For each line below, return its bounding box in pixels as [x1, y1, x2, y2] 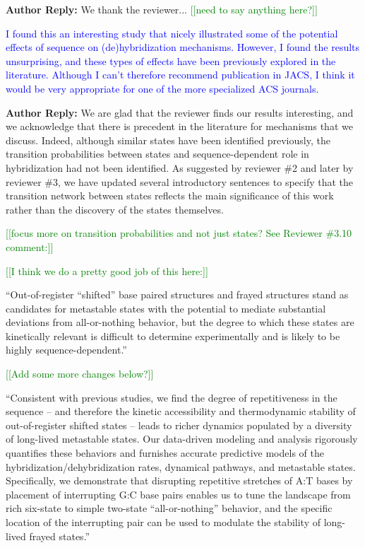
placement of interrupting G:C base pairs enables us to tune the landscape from [6, 486, 351, 501]
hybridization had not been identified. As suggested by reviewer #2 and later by [6, 160, 354, 175]
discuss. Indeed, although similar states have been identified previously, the [6, 132, 330, 147]
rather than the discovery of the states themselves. [6, 202, 224, 216]
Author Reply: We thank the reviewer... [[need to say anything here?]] [6, 2, 318, 16]
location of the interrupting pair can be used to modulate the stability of [6, 515, 321, 529]
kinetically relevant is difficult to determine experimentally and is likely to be [6, 328, 340, 343]
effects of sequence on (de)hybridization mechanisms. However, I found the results [6, 40, 360, 54]
